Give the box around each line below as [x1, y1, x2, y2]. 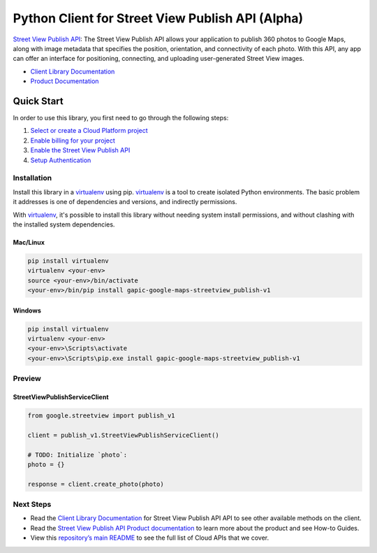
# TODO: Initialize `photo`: [27, 451, 128, 459]
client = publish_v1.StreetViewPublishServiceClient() [27, 431, 219, 439]
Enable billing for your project [30, 136, 115, 145]
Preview [13, 374, 41, 384]
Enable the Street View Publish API [30, 146, 131, 155]
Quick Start [13, 95, 64, 107]
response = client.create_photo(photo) [27, 480, 164, 488]
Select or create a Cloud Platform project [30, 127, 148, 135]
